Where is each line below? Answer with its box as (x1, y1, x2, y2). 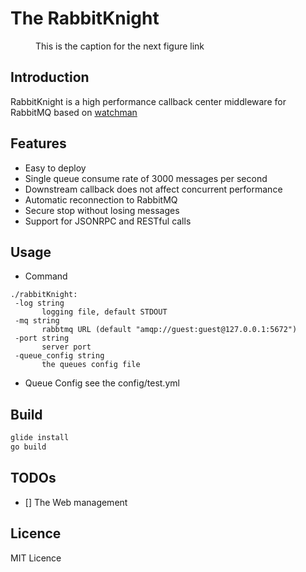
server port (41, 342, 92, 352)
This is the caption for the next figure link (35, 40, 205, 52)
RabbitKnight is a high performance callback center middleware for (10, 95, 287, 107)
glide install (10, 433, 70, 443)
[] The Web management (24, 496, 128, 508)
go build (10, 442, 47, 452)
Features (10, 135, 67, 152)
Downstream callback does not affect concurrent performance (24, 183, 283, 195)
